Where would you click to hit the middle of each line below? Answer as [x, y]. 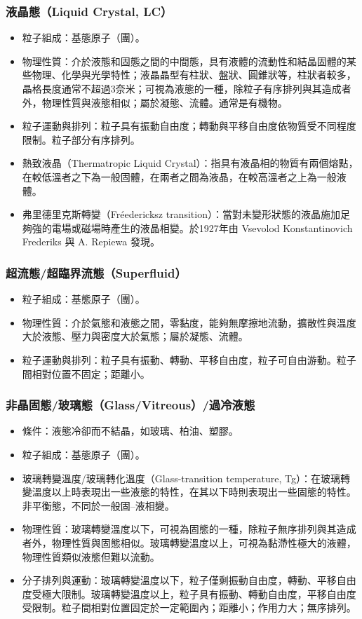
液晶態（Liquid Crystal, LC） [89, 11]
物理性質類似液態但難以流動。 [91, 556]
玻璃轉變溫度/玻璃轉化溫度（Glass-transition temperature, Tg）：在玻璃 [181, 478]
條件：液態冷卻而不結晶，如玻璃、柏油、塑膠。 [130, 431]
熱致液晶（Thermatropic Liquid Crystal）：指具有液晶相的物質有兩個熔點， [190, 163]
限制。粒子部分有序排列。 [81, 139]
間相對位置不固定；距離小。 [86, 373]
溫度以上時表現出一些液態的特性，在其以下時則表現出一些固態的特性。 [194, 492]
